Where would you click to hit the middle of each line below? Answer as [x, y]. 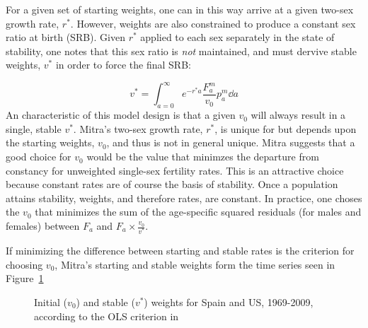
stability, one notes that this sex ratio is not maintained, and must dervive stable [181, 51]
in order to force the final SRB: [123, 65]
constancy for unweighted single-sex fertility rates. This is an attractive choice [175, 170]
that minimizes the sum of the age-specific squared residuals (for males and [198, 212]
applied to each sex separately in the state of [237, 37]
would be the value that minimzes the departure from [203, 157]
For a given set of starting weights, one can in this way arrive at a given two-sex [180, 9]
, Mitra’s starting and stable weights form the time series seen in [195, 264]
